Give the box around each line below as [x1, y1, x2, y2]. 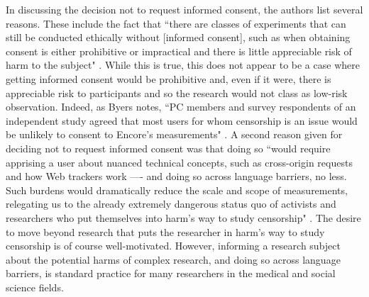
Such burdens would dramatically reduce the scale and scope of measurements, [6, 182, 348, 197]
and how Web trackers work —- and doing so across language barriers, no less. [6, 169, 347, 184]
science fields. [6, 279, 64, 294]
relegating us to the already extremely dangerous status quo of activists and [6, 196, 336, 211]
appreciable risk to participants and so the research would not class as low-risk [6, 85, 348, 100]
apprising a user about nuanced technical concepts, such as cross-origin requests [6, 155, 353, 169]
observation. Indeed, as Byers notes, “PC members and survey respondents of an [6, 99, 356, 114]
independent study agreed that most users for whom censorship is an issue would [6, 113, 358, 128]
